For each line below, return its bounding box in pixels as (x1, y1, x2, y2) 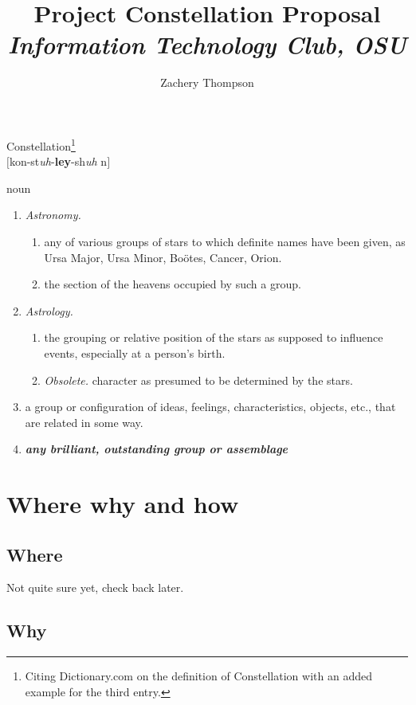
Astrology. (25, 302, 73, 319)
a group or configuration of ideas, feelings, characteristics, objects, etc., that (25, 398, 396, 415)
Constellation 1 (6, 135, 76, 154)
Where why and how (6, 488, 239, 520)
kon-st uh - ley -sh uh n (9, 153, 108, 170)
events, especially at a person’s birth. (44, 344, 226, 361)
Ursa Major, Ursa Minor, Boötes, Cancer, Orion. (44, 249, 282, 265)
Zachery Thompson (160, 74, 254, 91)
